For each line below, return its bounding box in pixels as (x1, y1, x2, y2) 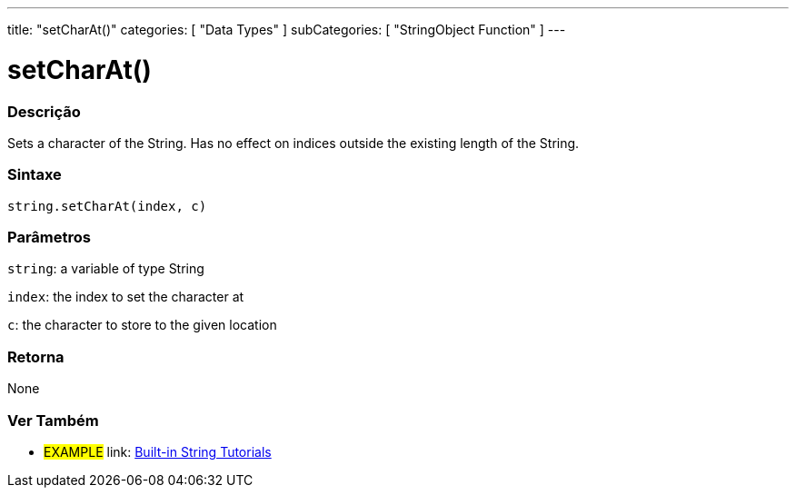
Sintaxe (7, 165, 62, 184)
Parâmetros (7, 228, 91, 246)
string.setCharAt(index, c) (7, 198, 207, 213)
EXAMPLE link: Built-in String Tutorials (44, 443, 272, 460)
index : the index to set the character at (7, 289, 244, 305)
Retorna (7, 347, 65, 366)
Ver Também (7, 411, 99, 430)
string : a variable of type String (7, 261, 204, 277)
